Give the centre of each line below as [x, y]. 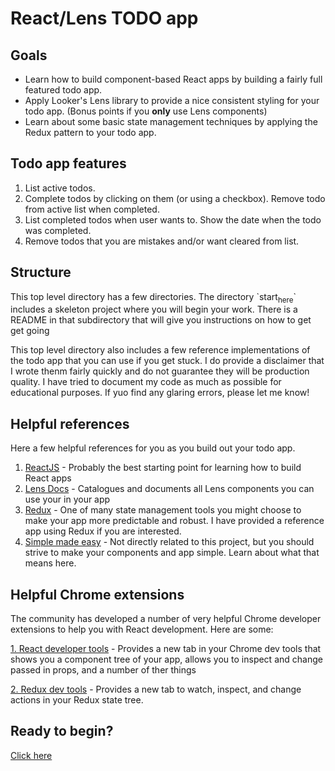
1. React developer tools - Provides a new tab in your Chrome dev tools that [166, 649]
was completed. [58, 230]
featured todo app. [63, 90]
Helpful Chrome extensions [97, 594]
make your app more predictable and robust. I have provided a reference [174, 521]
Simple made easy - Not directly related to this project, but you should [169, 542]
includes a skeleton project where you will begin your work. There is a [154, 309]
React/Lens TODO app [104, 18]
